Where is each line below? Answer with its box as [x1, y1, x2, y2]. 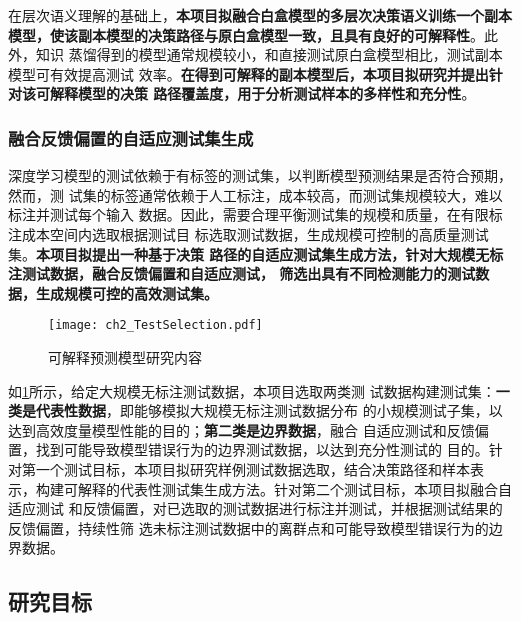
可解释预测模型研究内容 [48, 347, 202, 367]
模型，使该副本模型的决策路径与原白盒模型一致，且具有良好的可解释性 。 [8, 24, 484, 45]
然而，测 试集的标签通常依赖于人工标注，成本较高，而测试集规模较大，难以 [8, 184, 503, 205]
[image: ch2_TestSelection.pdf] [48, 318, 263, 333]
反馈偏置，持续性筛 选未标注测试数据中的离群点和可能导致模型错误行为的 [8, 517, 489, 538]
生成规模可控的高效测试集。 [35, 282, 218, 303]
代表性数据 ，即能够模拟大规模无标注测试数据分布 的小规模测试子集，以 [35, 400, 503, 421]
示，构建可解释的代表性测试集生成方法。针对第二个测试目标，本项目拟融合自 [8, 478, 512, 499]
